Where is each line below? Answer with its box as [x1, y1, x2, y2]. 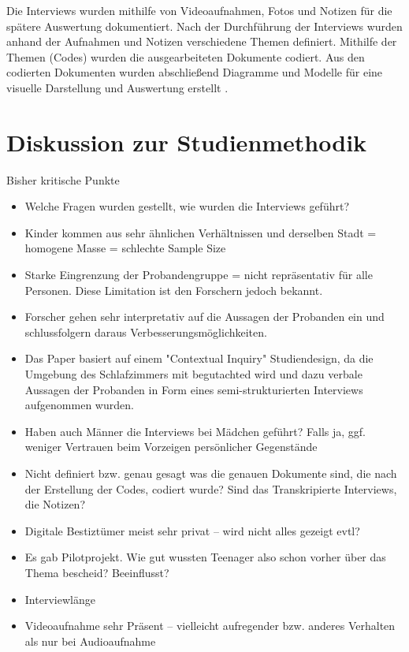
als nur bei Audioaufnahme [24, 632, 156, 649]
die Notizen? [24, 496, 86, 512]
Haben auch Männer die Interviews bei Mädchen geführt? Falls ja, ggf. [24, 423, 366, 439]
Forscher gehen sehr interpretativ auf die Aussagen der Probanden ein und [24, 308, 385, 325]
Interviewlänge [24, 591, 95, 607]
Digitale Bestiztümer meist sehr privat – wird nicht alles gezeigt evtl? [24, 522, 360, 538]
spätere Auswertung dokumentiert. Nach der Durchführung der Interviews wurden [6, 17, 403, 34]
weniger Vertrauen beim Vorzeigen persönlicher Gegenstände [24, 438, 318, 455]
